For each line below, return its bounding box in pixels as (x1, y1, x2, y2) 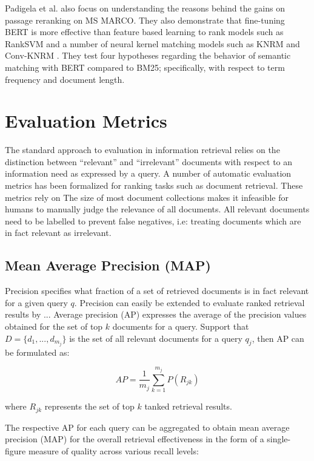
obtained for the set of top (5, 320, 103, 333)
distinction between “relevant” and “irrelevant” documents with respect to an (5, 155, 293, 168)
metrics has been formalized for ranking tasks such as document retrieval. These (5, 179, 303, 192)
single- (267, 433, 291, 445)
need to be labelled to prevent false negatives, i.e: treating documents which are (5, 214, 301, 227)
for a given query (5, 296, 68, 309)
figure (5, 444, 26, 457)
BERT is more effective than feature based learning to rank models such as (5, 25, 284, 38)
